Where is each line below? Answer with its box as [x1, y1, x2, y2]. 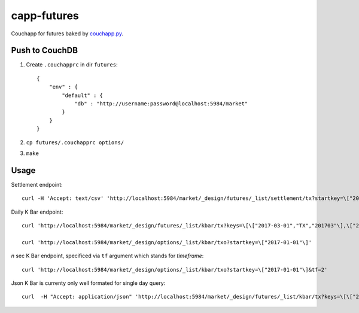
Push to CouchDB [11, 45, 78, 56]
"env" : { [48, 84, 78, 90]
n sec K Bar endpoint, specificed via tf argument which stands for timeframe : [11, 252, 204, 260]
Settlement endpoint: [11, 181, 63, 188]
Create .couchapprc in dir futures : [26, 61, 118, 68]
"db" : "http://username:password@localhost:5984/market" [74, 101, 248, 107]
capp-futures [11, 9, 79, 22]
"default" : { [62, 92, 104, 99]
